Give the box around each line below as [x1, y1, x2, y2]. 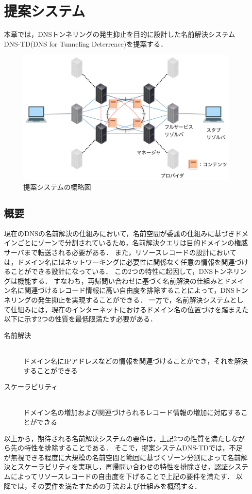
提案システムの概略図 [23, 182, 91, 192]
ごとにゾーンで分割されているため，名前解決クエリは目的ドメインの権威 [17, 238, 248, 248]
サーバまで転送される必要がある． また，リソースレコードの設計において [4, 247, 237, 257]
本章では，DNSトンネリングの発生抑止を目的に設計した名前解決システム [4, 29, 235, 39]
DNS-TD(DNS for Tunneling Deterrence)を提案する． [4, 38, 168, 48]
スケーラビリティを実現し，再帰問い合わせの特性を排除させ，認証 [17, 462, 228, 472]
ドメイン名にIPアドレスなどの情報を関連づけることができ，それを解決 [23, 356, 248, 366]
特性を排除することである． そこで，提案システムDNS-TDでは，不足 [24, 443, 243, 453]
